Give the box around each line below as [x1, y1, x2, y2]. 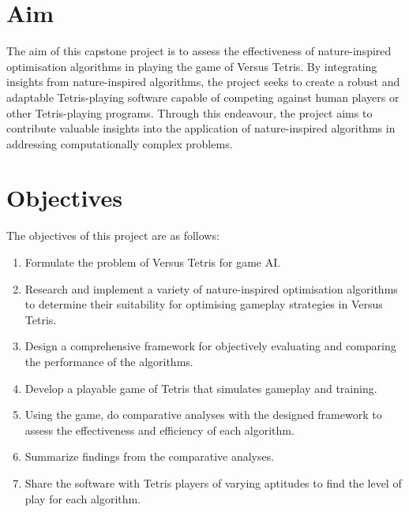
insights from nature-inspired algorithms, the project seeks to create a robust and [6, 73, 400, 90]
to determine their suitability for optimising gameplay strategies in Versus [24, 296, 383, 312]
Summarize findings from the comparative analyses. [24, 448, 275, 465]
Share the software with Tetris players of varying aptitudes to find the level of [24, 474, 402, 491]
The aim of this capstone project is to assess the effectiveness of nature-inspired [6, 43, 392, 59]
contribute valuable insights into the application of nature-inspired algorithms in [6, 120, 396, 136]
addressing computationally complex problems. [6, 135, 233, 151]
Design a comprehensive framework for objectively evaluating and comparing [24, 338, 396, 354]
